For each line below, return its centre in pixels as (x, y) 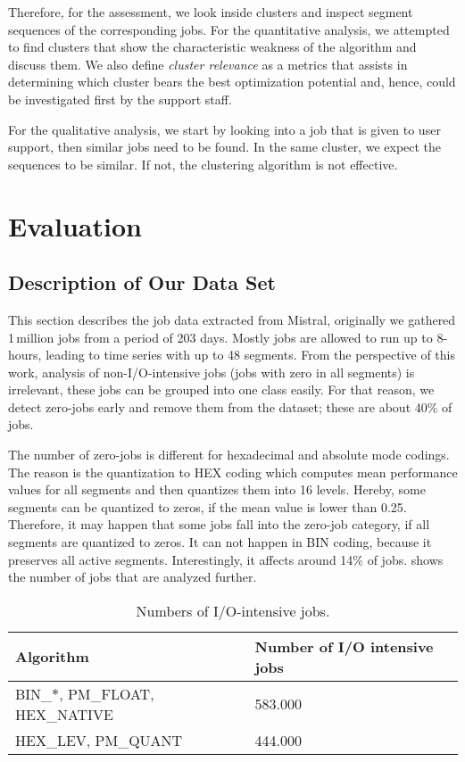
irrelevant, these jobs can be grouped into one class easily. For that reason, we (221, 389)
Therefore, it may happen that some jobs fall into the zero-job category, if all (219, 524)
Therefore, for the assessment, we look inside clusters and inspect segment (211, 12)
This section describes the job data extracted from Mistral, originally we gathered (232, 319)
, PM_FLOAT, (107, 693)
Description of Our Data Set (142, 282)
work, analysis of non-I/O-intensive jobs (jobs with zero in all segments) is (212, 372)
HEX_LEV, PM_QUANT (99, 740)
